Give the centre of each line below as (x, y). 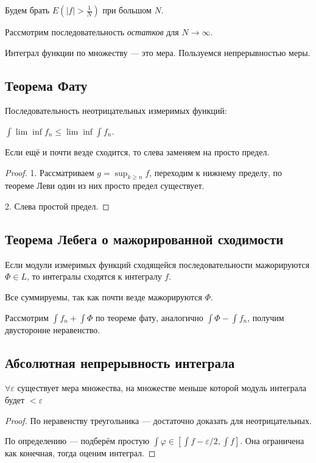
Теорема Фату (46, 85)
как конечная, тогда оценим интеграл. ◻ (80, 453)
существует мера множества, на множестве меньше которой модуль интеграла (162, 388)
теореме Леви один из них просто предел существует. (105, 186)
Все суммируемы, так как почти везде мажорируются (104, 296)
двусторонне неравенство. (53, 329)
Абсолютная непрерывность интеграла (120, 362)
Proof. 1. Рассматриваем (50, 172)
